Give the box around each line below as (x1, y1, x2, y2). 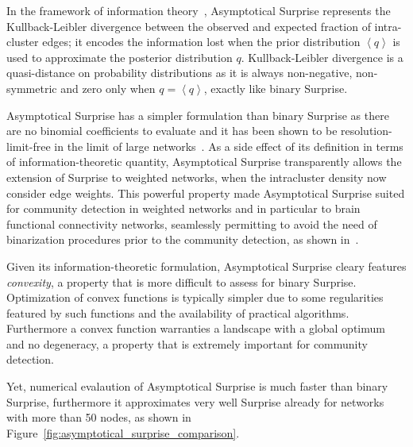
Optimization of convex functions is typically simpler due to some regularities (6, 289, 384, 306)
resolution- (341, 122, 392, 139)
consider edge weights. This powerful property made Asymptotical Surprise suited (6, 184, 405, 201)
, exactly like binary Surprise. (203, 79, 348, 96)
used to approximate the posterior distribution (6, 48, 233, 65)
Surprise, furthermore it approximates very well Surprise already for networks (6, 393, 384, 410)
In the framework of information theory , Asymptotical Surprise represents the (6, 2, 391, 18)
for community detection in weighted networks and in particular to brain (6, 200, 361, 217)
